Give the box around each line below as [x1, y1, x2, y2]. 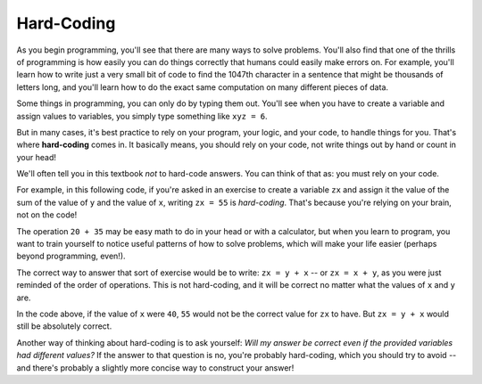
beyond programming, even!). [16, 250, 126, 262]
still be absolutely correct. [16, 321, 112, 331]
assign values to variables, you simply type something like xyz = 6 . [16, 110, 268, 121]
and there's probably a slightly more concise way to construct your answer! [16, 362, 295, 373]
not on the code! [16, 209, 78, 220]
